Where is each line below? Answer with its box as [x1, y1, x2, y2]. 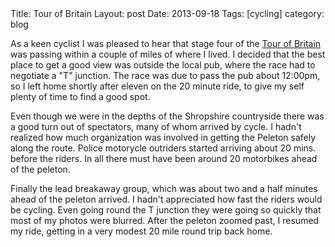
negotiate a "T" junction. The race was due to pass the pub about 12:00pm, [10, 70, 321, 81]
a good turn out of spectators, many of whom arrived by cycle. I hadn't [10, 121, 302, 132]
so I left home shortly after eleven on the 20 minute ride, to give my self [10, 80, 305, 92]
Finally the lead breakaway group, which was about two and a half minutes [10, 183, 318, 194]
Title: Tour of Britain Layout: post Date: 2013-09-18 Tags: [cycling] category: [10, 8, 325, 19]
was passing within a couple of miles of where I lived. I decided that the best [10, 48, 326, 60]
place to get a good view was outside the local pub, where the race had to [10, 59, 316, 71]
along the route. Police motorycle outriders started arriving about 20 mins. [10, 142, 317, 154]
